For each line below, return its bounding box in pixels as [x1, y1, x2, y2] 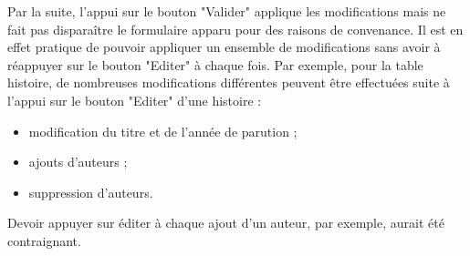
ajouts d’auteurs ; [28, 152, 128, 171]
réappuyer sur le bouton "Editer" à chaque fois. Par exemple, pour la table [7, 55, 423, 74]
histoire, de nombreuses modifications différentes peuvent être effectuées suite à [7, 73, 450, 92]
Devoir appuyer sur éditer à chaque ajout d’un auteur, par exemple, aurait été [7, 213, 444, 232]
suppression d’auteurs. [28, 182, 153, 201]
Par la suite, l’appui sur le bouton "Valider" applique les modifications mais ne [7, 2, 446, 20]
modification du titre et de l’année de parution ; [28, 121, 298, 140]
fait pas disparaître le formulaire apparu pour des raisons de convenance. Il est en [7, 19, 464, 38]
